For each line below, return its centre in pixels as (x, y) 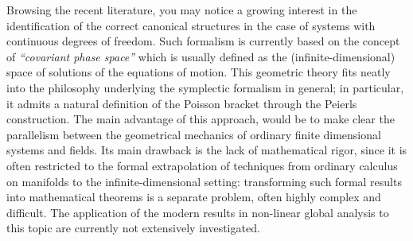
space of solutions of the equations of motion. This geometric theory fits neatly (199, 72)
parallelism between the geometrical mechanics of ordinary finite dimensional (194, 134)
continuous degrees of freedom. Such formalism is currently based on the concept (203, 41)
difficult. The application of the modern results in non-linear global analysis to (198, 212)
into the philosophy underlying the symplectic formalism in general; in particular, (205, 87)
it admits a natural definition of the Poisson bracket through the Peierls (182, 103)
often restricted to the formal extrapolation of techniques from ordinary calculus (202, 165)
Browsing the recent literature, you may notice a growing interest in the (182, 10)
